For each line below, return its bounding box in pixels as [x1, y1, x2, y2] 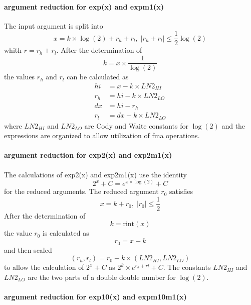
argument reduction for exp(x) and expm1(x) [4, 1, 164, 12]
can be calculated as [67, 71, 129, 82]
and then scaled [4, 244, 52, 255]
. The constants [163, 262, 211, 272]
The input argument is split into [4, 20, 103, 31]
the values [4, 71, 35, 82]
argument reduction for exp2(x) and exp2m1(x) [4, 150, 172, 160]
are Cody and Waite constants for [84, 120, 188, 131]
